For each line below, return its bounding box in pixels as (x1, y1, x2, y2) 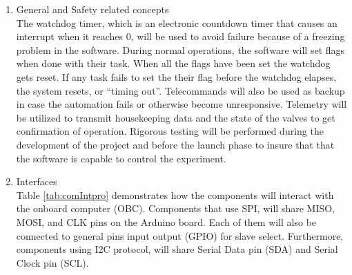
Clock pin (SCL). (16, 255, 89, 269)
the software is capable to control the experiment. (16, 151, 226, 165)
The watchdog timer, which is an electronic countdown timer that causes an (16, 15, 338, 30)
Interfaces (16, 174, 57, 189)
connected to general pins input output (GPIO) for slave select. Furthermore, (16, 228, 344, 243)
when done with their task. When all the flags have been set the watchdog (16, 56, 331, 70)
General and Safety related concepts (16, 2, 169, 16)
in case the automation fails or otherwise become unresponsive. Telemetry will (16, 97, 347, 111)
